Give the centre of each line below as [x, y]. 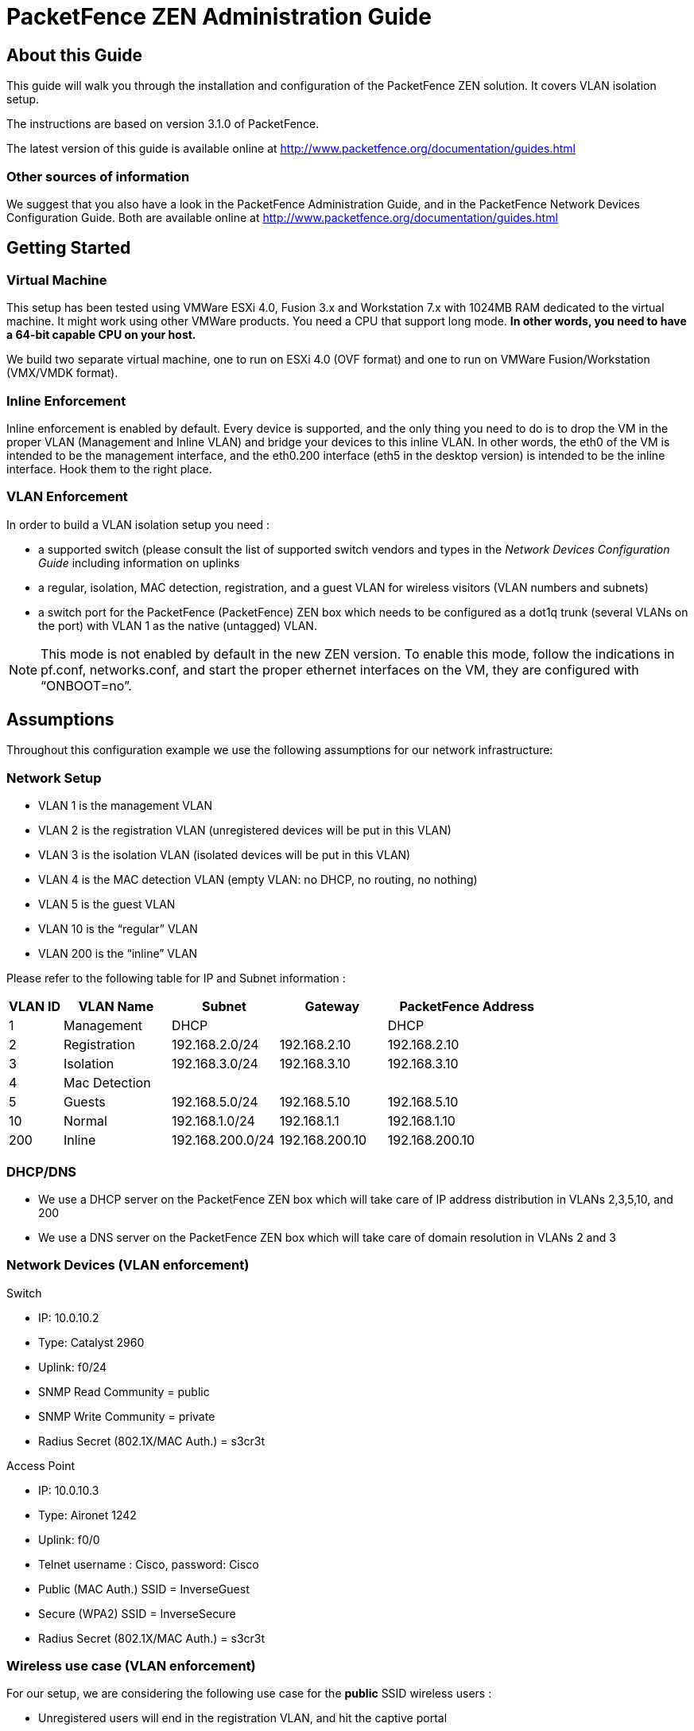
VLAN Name [116, 1007]
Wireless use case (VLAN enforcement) [131, 1666]
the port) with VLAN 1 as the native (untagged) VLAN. [178, 625]
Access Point [41, 1465]
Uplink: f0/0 [69, 1539]
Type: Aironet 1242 [87, 1515]
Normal [85, 1121]
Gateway [332, 1007]
